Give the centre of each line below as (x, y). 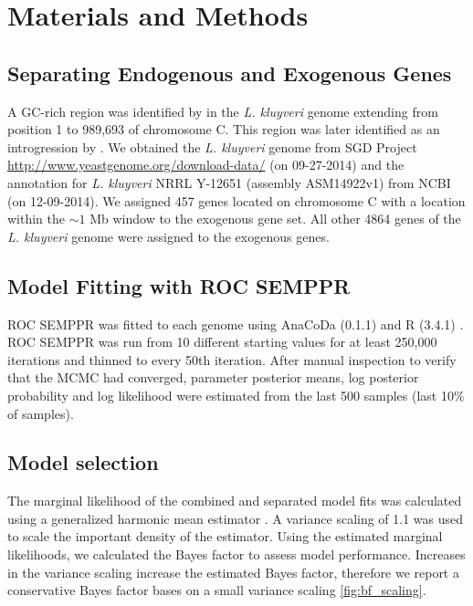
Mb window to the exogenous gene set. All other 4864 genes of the (275, 219)
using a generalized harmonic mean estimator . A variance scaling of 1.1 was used (236, 518)
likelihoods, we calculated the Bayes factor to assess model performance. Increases (236, 554)
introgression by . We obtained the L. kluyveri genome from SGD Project (212, 146)
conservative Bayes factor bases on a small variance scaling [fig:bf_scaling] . (217, 590)
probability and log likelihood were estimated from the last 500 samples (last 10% (236, 395)
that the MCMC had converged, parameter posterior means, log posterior (213, 377)
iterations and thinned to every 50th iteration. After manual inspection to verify (232, 359)
